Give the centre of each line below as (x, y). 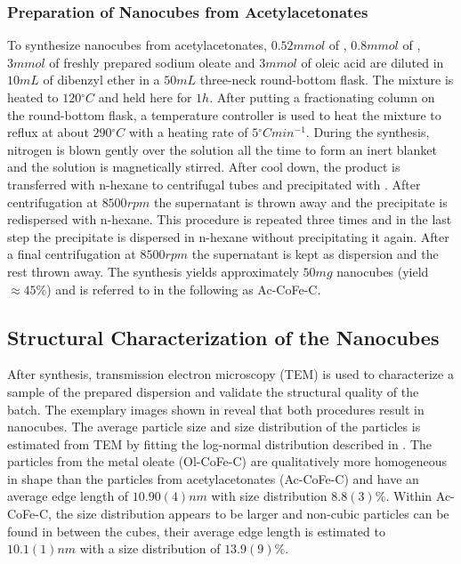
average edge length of (68, 496)
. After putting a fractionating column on (322, 97)
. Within (409, 496)
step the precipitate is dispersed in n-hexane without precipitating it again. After (228, 236)
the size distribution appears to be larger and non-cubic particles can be (252, 514)
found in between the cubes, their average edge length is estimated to (196, 531)
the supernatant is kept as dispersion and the (315, 254)
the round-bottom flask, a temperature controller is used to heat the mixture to (224, 114)
